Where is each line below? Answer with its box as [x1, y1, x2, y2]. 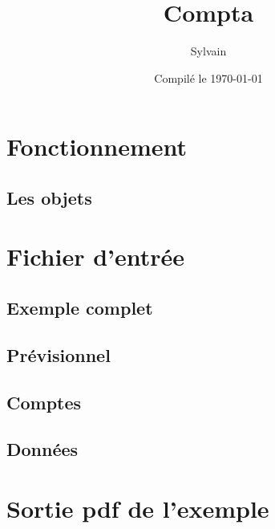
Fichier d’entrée [6, 240, 185, 273]
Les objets [6, 185, 92, 210]
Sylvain [190, 43, 227, 59]
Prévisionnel [6, 342, 111, 367]
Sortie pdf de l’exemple [6, 491, 269, 524]
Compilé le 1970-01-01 [154, 69, 263, 86]
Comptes [6, 389, 82, 414]
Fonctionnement [6, 130, 188, 163]
